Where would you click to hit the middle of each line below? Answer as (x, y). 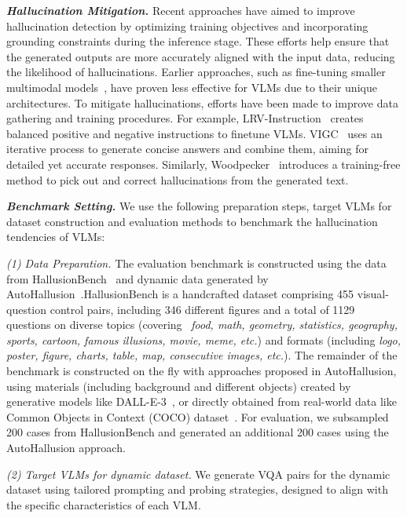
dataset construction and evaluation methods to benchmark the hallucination (192, 221)
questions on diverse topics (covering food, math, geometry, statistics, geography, (202, 325)
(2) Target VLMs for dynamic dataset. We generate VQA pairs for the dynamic (198, 474)
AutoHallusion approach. (66, 448)
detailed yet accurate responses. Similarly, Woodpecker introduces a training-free (203, 164)
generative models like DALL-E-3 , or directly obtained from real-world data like (202, 401)
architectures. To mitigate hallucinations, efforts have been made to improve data (202, 102)
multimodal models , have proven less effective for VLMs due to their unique (192, 87)
